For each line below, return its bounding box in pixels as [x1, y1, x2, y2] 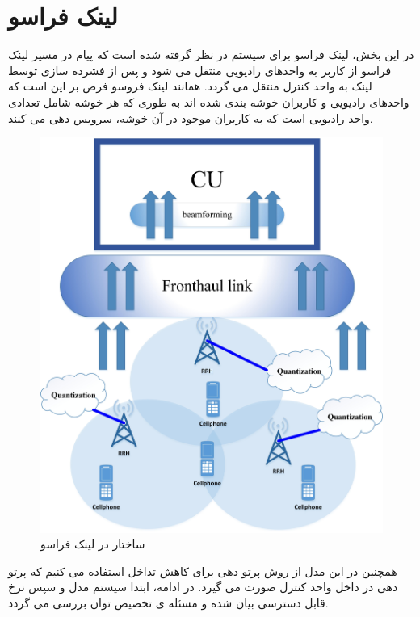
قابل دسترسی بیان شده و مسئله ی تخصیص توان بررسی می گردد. [8, 594, 329, 611]
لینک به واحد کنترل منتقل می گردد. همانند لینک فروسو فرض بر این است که [8, 78, 372, 94]
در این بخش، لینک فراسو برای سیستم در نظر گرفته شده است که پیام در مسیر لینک [8, 46, 414, 63]
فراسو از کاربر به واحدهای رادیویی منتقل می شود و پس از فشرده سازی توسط [8, 61, 392, 78]
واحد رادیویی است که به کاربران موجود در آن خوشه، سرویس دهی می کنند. [8, 109, 373, 126]
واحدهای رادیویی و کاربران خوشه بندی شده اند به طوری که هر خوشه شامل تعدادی [8, 93, 409, 110]
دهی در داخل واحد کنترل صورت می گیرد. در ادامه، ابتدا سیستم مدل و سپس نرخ [8, 578, 398, 595]
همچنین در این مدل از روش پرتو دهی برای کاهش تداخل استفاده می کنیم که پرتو [8, 562, 397, 579]
